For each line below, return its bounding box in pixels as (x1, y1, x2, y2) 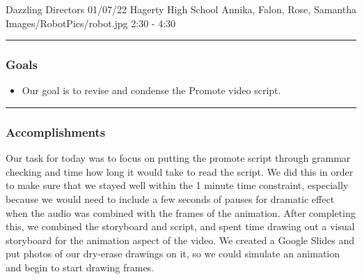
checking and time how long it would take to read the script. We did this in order (6, 164, 354, 179)
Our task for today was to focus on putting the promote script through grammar (6, 151, 351, 165)
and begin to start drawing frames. (6, 259, 155, 274)
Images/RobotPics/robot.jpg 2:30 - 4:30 (6, 15, 176, 30)
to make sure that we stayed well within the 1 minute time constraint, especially (6, 178, 349, 193)
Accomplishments (6, 123, 106, 140)
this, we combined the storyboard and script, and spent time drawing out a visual (6, 219, 355, 234)
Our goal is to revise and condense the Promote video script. (22, 83, 281, 98)
